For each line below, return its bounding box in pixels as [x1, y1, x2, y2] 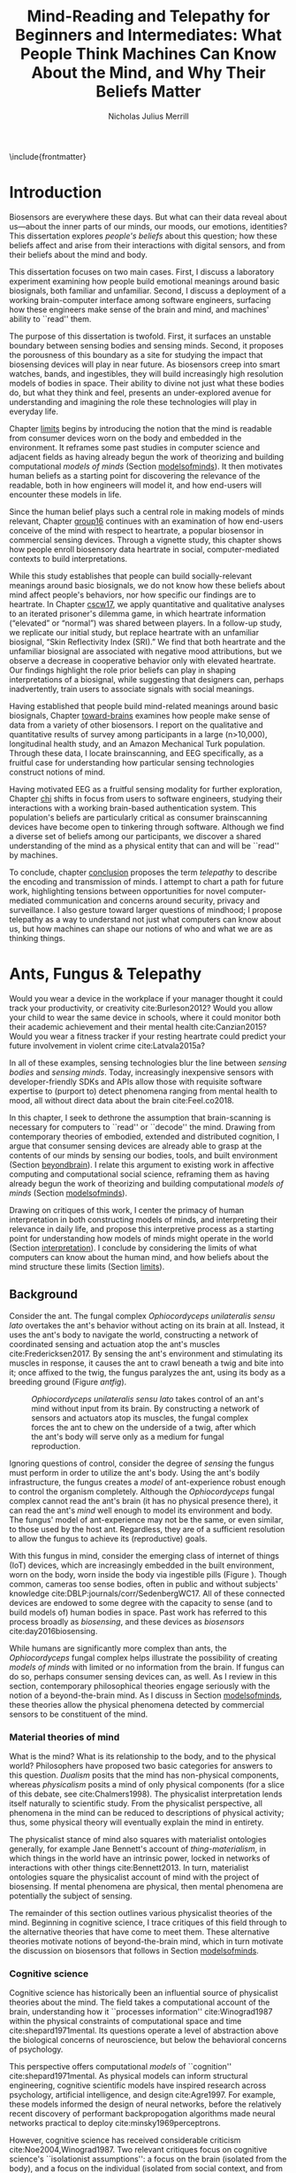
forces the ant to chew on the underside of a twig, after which [31, 1421, 256, 1432]
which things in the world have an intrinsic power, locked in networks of [9, 1852, 270, 1863]
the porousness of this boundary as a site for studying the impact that [9, 349, 263, 360]
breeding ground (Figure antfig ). [9, 1376, 127, 1387]
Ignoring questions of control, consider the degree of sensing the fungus [9, 1458, 275, 1468]
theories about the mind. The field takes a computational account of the [9, 1997, 270, 2008]
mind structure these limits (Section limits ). [9, 1261, 165, 1272]
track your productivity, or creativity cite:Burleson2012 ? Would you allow [9, 1002, 274, 1013]
